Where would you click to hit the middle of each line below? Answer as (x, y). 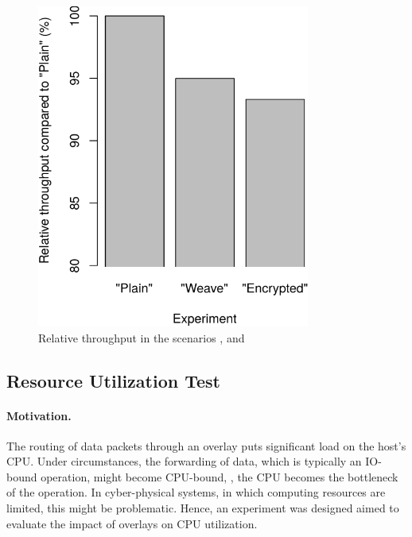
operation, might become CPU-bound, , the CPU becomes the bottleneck (220, 476)
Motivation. (39, 415)
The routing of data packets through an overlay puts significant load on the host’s (206, 445)
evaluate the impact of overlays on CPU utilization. (132, 523)
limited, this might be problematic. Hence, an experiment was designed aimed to (203, 508)
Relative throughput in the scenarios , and (142, 337)
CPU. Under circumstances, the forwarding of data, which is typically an (184, 461)
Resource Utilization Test (113, 380)
